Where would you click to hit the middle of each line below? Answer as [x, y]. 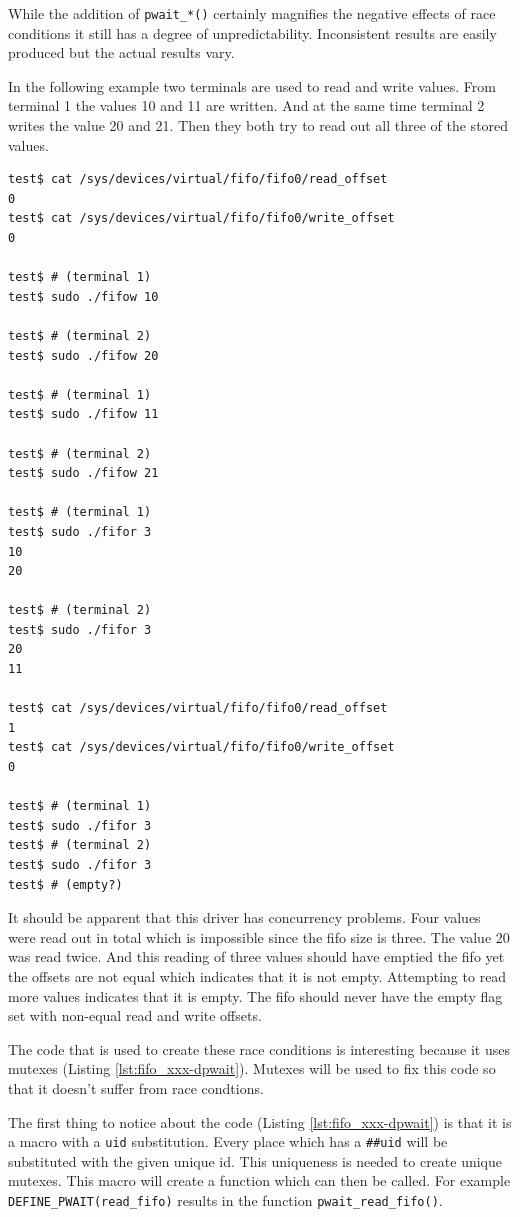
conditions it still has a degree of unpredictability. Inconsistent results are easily [252, 32]
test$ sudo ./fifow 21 [83, 473]
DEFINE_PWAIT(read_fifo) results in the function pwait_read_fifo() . [225, 1199]
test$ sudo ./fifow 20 [83, 355]
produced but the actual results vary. [121, 52]
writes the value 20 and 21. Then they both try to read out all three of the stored [258, 125]
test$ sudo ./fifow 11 [83, 414]
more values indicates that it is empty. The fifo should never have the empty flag [255, 995]
